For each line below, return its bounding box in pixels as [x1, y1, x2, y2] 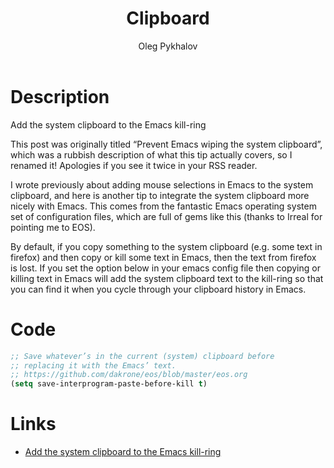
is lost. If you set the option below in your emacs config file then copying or [10, 262, 321, 274]
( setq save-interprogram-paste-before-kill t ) [10, 379, 208, 389]
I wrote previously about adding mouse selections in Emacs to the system [10, 178, 314, 191]
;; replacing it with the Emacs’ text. [10, 360, 177, 371]
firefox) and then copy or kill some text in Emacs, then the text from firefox [10, 251, 317, 263]
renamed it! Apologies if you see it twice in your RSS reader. [10, 159, 258, 171]
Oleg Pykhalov [138, 40, 198, 52]
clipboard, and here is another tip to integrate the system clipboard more [10, 189, 310, 201]
